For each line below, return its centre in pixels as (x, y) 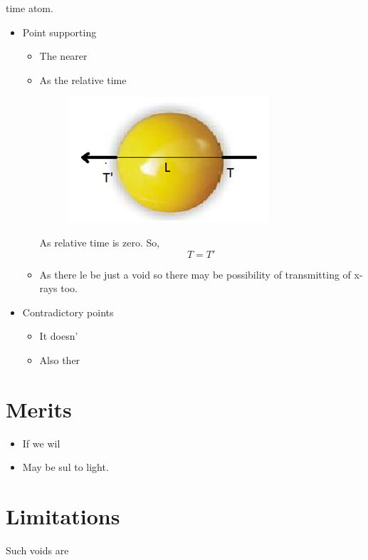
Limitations (63, 516)
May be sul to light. (65, 467)
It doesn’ (59, 336)
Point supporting (59, 32)
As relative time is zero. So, (100, 242)
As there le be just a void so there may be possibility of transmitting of (195, 274)
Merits (39, 409)
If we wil (41, 443)
